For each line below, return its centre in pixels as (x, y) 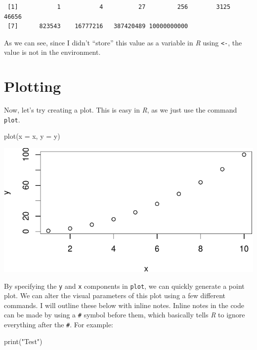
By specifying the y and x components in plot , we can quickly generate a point (124, 286)
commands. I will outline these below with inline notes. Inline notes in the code (124, 305)
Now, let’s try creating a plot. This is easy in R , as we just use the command (121, 110)
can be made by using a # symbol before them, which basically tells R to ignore (125, 315)
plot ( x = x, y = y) (32, 136)
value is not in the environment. (52, 52)
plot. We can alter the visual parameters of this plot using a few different (115, 295)
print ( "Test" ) (23, 341)
